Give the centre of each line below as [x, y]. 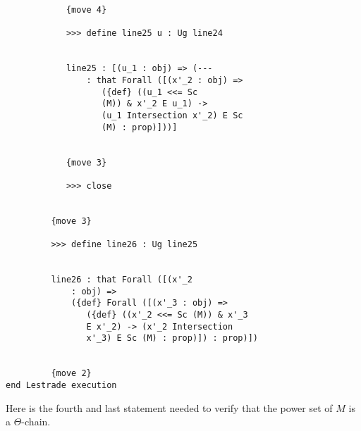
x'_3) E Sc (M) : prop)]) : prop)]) [172, 338]
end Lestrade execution [61, 385]
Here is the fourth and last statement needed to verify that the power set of [169, 407]
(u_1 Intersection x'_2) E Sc [172, 115]
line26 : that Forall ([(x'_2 [122, 280]
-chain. [36, 421]
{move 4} [86, 10]
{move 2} [71, 374]
